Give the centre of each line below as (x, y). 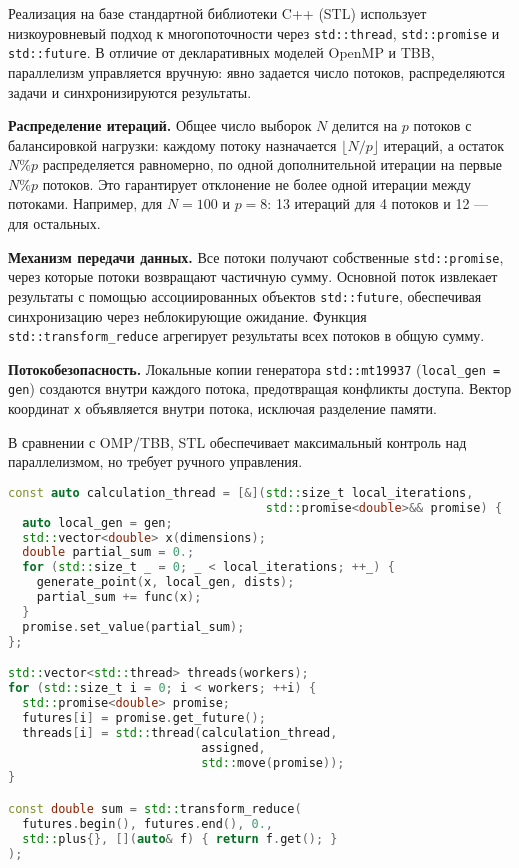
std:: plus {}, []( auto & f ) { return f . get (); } (180, 838)
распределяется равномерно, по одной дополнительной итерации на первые (272, 164)
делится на (365, 125)
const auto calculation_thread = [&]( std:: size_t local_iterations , (241, 492)
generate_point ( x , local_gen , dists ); (165, 582)
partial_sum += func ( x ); (119, 597)
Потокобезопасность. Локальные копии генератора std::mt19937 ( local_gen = (254, 368)
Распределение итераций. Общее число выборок (160, 125)
